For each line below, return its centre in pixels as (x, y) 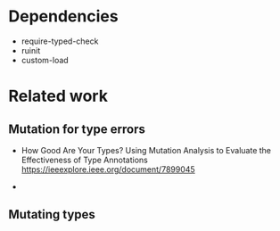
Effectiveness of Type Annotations (85, 160)
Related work (58, 96)
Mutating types (52, 214)
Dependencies (63, 16)
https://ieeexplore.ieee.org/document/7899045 (108, 169)
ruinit (31, 50)
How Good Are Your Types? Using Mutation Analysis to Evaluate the (146, 150)
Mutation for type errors (77, 129)
